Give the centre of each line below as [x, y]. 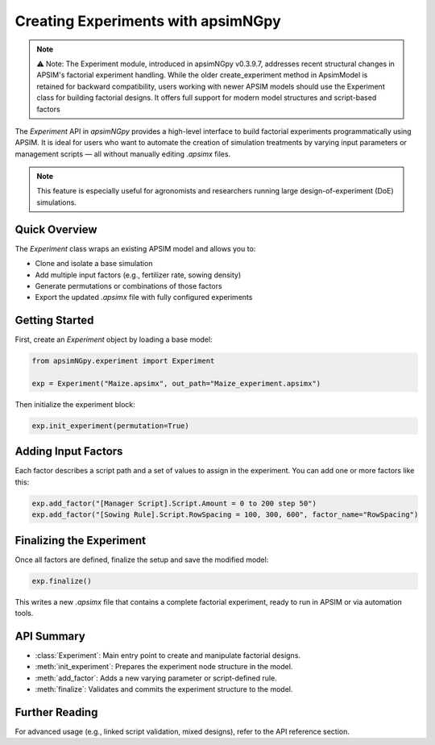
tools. [24, 614]
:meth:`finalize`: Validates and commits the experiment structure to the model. [164, 689]
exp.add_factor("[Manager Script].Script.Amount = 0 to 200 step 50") [174, 503]
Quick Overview [56, 229]
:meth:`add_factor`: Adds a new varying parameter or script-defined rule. [156, 678]
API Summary [50, 636]
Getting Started [54, 320]
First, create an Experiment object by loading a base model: [114, 339]
